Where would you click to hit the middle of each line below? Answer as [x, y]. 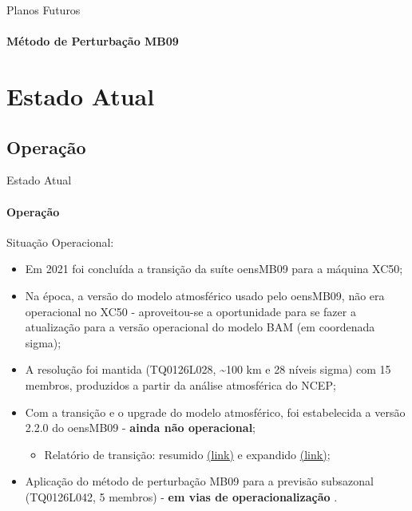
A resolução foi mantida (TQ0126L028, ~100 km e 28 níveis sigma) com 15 [208, 369]
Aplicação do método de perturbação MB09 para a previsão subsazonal [199, 481]
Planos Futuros [44, 10]
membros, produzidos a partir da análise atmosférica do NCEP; [180, 384]
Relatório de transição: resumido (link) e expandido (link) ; [187, 454]
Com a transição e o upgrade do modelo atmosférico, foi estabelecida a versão [215, 412]
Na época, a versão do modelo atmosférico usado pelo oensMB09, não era [205, 295]
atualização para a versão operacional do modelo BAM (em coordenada [200, 327]
